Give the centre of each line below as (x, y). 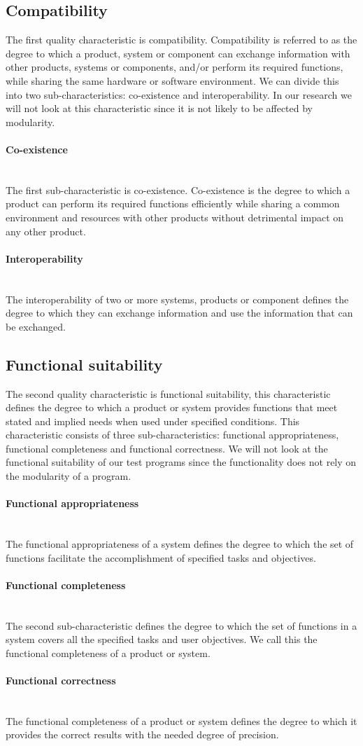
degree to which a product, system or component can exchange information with (178, 53)
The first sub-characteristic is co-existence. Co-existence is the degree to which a (178, 189)
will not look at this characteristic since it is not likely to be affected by (159, 108)
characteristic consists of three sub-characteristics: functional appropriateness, (172, 435)
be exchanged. (36, 326)
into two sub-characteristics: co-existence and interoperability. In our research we (179, 94)
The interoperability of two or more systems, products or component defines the (177, 299)
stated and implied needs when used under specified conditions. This (153, 421)
